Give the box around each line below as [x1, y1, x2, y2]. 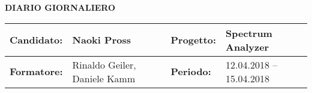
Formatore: [10, 64, 63, 79]
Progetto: [170, 33, 217, 47]
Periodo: [170, 64, 211, 79]
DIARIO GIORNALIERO [5, 1, 116, 13]
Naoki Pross [72, 33, 131, 47]
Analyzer [226, 39, 269, 54]
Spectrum [226, 26, 272, 40]
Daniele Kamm [72, 71, 136, 85]
